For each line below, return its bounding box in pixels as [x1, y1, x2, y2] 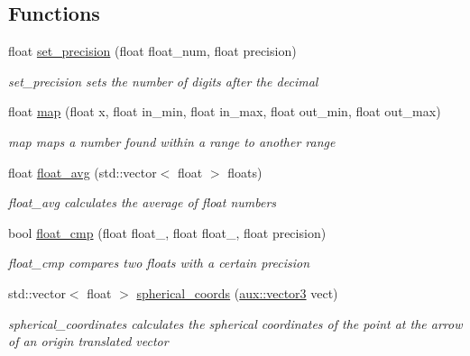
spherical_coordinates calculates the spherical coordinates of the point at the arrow [8, 314, 463, 333]
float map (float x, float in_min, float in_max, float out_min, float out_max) [8, 102, 441, 121]
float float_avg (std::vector [8, 162, 157, 181]
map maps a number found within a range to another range [8, 132, 336, 151]
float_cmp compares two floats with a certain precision [8, 253, 310, 272]
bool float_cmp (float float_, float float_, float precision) [8, 223, 327, 242]
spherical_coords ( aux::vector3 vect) [136, 283, 338, 302]
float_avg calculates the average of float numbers [8, 193, 277, 212]
